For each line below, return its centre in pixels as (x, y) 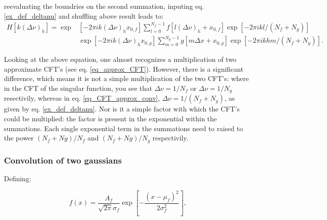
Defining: (18, 178)
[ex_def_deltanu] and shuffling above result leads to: (84, 15)
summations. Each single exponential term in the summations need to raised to (124, 128)
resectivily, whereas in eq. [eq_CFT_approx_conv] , (82, 98)
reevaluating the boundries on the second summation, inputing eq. (104, 6)
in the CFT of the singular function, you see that (78, 88)
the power (19, 138)
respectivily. (170, 138)
